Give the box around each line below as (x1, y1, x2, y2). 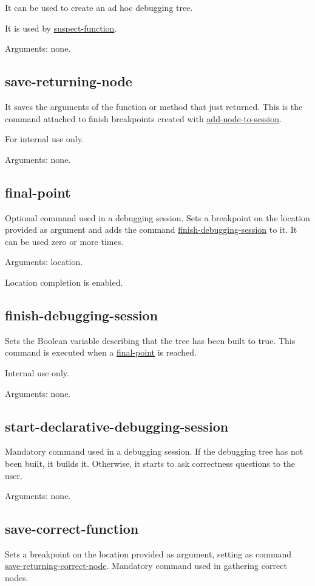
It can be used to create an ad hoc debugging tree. (5, 1, 193, 13)
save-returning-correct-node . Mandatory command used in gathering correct (5, 559, 287, 572)
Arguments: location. (5, 255, 83, 268)
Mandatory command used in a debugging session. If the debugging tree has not (5, 445, 303, 458)
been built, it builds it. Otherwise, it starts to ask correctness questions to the (5, 457, 296, 469)
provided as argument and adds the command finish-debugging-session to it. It (5, 223, 297, 236)
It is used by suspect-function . (5, 21, 117, 34)
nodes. (5, 571, 29, 584)
